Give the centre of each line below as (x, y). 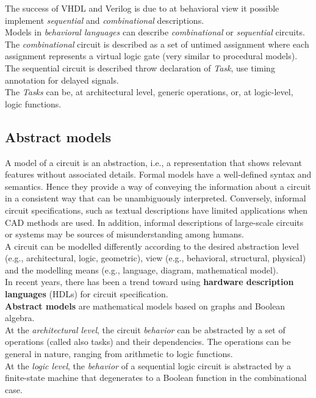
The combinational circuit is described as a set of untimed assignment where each (157, 44)
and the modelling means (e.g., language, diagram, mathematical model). (142, 270)
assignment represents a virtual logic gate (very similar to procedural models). (151, 56)
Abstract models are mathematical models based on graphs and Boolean (145, 306)
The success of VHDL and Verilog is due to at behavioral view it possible (142, 8)
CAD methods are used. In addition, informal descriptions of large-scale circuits (154, 222)
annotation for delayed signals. (62, 80)
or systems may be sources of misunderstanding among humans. (124, 234)
